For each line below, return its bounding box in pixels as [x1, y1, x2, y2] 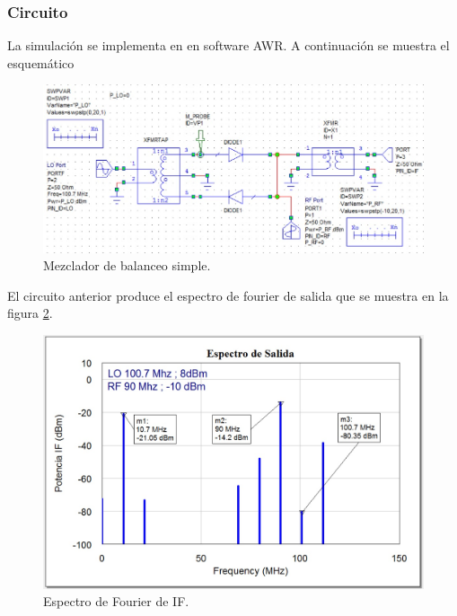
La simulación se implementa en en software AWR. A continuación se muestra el [7, 36, 450, 55]
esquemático [7, 53, 75, 72]
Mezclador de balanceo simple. [43, 256, 211, 275]
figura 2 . [7, 304, 53, 322]
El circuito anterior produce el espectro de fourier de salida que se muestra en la [7, 286, 449, 304]
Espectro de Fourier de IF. [43, 592, 189, 611]
